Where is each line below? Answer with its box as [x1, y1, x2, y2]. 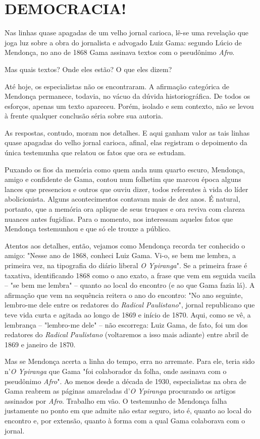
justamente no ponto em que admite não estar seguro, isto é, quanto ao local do [5, 405, 251, 416]
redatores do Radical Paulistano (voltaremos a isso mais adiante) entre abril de [5, 329, 249, 340]
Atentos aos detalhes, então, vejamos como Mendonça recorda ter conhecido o [5, 240, 245, 250]
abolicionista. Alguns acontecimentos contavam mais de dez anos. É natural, [5, 194, 240, 204]
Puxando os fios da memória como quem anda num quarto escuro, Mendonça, [5, 164, 245, 174]
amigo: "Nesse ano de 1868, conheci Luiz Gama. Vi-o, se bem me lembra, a [5, 250, 236, 261]
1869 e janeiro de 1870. [5, 339, 76, 349]
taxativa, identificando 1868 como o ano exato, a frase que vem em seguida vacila [5, 270, 256, 280]
